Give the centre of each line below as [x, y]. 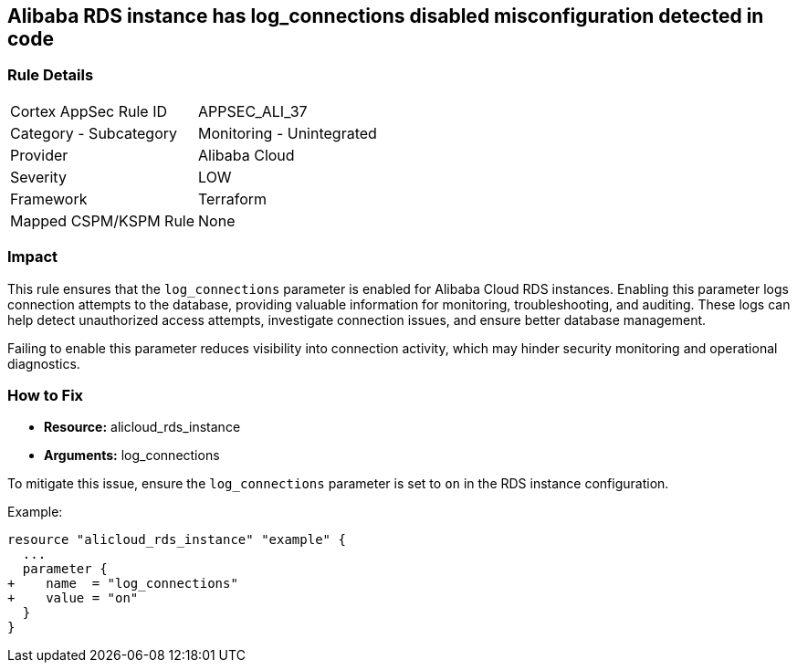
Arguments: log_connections [132, 455]
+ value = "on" [73, 598]
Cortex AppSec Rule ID [89, 111]
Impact [33, 257]
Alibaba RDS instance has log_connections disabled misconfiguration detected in [386, 16]
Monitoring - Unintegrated [288, 133]
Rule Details [51, 75]
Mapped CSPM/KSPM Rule [103, 220]
